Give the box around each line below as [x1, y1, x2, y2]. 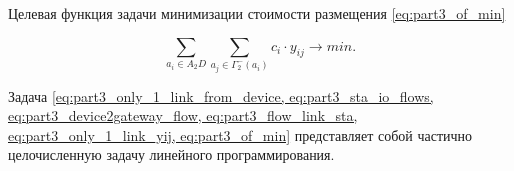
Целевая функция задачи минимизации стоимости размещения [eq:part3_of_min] [8, 3, 506, 23]
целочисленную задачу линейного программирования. [8, 144, 335, 165]
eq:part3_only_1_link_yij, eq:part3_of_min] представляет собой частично [8, 124, 473, 145]
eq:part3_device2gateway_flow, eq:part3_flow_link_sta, [8, 105, 358, 126]
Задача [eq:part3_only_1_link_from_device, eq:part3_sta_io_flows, [8, 85, 434, 106]
